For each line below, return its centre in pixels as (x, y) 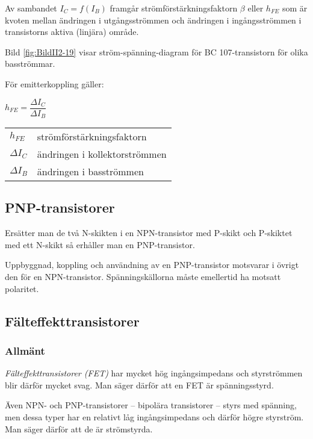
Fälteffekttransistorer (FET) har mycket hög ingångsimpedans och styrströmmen (154, 373)
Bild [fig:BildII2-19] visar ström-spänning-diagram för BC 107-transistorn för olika (156, 51)
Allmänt (25, 350)
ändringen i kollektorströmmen (102, 154)
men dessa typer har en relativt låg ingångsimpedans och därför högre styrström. (154, 417)
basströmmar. (30, 64)
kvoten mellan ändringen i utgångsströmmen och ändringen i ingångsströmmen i (153, 20)
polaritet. (22, 288)
